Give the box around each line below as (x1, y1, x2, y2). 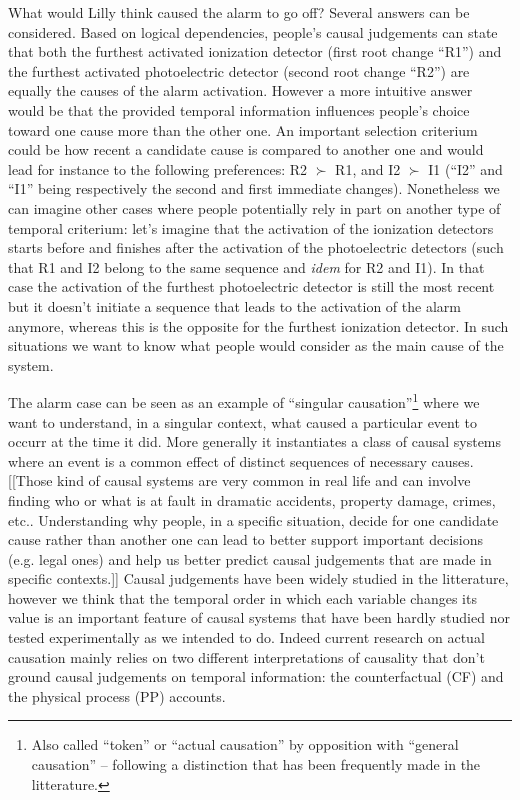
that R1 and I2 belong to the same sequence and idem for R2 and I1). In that (8, 256, 485, 277)
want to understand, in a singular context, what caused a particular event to (8, 411, 478, 432)
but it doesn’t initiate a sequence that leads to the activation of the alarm (8, 295, 461, 316)
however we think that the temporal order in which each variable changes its (8, 587, 477, 608)
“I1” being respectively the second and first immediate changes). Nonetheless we (8, 178, 500, 199)
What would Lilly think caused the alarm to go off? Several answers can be (8, 2, 470, 22)
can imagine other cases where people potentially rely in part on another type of (8, 197, 501, 218)
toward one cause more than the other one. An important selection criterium (8, 119, 478, 140)
